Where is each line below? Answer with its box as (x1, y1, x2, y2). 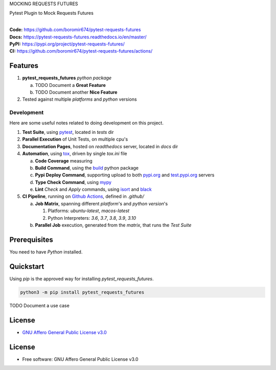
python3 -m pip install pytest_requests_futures (20, 289, 145, 295)
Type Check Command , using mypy (35, 179, 112, 185)
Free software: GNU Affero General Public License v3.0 (22, 356, 139, 362)
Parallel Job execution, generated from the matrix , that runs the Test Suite (35, 222, 192, 228)
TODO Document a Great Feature (35, 82, 106, 88)
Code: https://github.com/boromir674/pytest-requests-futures (9, 27, 141, 33)
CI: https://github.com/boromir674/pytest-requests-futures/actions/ (9, 48, 153, 54)
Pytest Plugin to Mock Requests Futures (9, 10, 94, 16)
